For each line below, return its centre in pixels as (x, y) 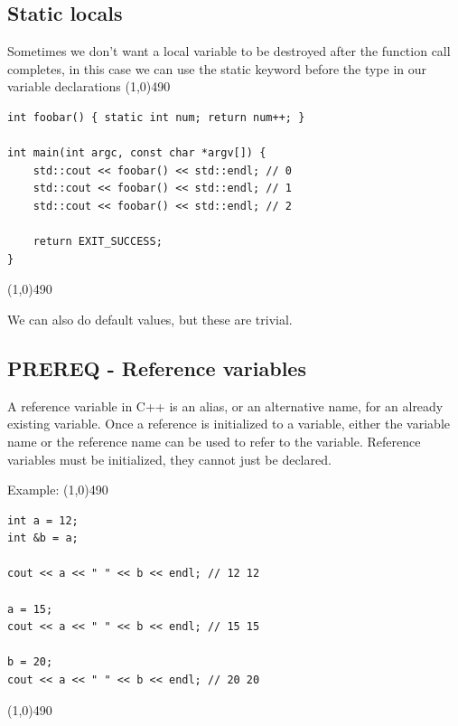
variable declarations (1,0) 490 (89, 86)
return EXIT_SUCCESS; (98, 242)
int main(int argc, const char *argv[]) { (137, 153)
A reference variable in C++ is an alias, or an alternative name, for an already (225, 405)
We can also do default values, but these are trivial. (150, 319)
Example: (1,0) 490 (58, 490)
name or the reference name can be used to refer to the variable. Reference (214, 441)
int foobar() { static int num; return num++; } (156, 117)
